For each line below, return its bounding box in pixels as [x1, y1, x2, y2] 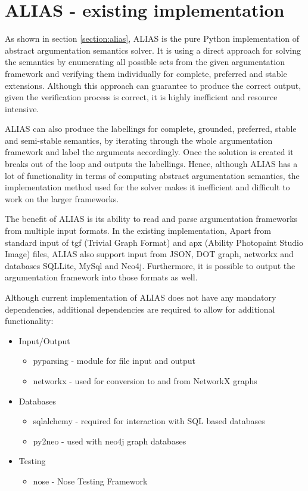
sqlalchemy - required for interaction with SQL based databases [33, 415, 265, 427]
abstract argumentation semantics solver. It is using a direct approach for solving [5, 44, 301, 56]
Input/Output [18, 334, 70, 347]
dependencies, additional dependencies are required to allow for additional [5, 302, 275, 315]
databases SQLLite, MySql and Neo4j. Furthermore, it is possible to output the [5, 259, 295, 271]
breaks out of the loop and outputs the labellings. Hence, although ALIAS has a [5, 158, 298, 170]
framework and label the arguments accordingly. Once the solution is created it [5, 146, 294, 158]
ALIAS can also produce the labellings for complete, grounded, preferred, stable [5, 122, 297, 135]
